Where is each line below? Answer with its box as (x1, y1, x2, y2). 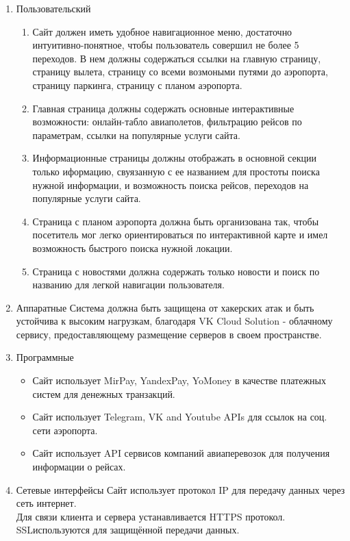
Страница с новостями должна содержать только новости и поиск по (32, 264, 320, 278)
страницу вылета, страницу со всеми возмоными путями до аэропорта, (32, 64, 328, 79)
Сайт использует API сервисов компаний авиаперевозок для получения (32, 446, 330, 460)
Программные (16, 350, 74, 364)
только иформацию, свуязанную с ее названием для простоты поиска (32, 164, 320, 178)
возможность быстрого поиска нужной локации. (32, 240, 233, 255)
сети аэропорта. (32, 423, 98, 437)
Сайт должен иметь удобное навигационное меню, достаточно (32, 24, 292, 38)
